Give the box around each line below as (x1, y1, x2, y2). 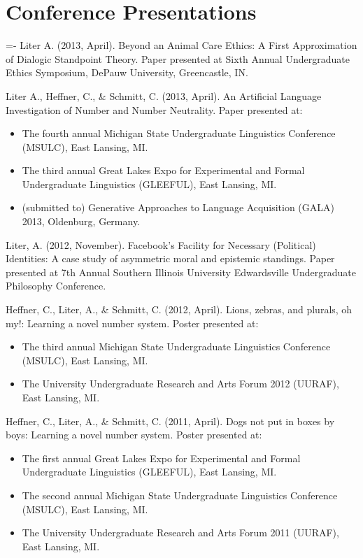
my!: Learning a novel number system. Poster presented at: (6, 315, 259, 330)
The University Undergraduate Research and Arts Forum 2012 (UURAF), (22, 376, 339, 391)
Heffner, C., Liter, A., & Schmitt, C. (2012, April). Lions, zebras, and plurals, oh (6, 302, 353, 317)
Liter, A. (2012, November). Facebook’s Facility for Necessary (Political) (6, 237, 316, 252)
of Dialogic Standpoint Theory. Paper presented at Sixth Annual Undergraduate (6, 51, 350, 66)
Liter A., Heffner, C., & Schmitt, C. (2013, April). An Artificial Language (6, 88, 322, 103)
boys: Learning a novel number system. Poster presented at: (6, 427, 262, 442)
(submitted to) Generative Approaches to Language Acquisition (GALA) (22, 200, 334, 215)
